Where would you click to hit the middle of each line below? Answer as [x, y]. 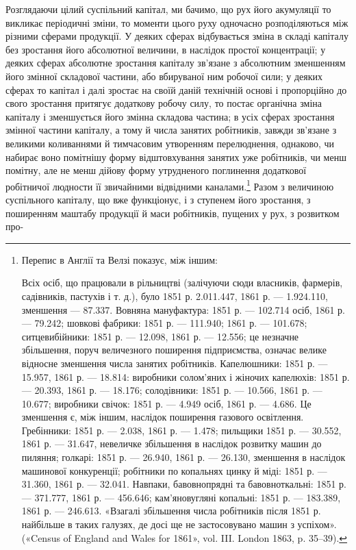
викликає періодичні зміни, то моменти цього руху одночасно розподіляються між [177, 22]
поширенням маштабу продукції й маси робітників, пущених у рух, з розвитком [173, 213]
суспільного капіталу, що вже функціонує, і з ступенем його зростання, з [158, 199]
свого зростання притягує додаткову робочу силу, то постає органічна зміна [164, 103]
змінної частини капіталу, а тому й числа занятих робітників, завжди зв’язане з [171, 130]
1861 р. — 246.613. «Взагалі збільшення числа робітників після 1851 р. [171, 511]
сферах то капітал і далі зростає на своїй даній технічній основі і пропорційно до [176, 89]
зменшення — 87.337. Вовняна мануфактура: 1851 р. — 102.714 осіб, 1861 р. [183, 309]
